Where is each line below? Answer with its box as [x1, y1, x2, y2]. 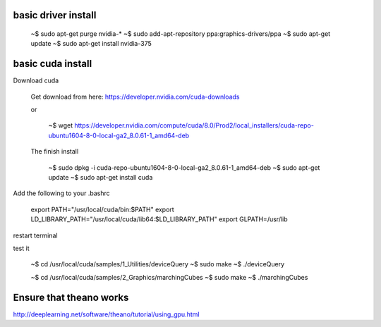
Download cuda [13, 76, 59, 85]
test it [13, 244, 30, 252]
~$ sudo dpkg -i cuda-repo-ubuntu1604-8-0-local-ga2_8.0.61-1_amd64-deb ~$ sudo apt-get [48, 163, 320, 172]
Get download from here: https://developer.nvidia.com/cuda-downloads [30, 92, 240, 101]
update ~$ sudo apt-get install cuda [48, 173, 153, 182]
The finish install [30, 147, 79, 156]
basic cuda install [13, 58, 92, 70]
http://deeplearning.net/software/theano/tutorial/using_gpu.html [13, 310, 200, 319]
